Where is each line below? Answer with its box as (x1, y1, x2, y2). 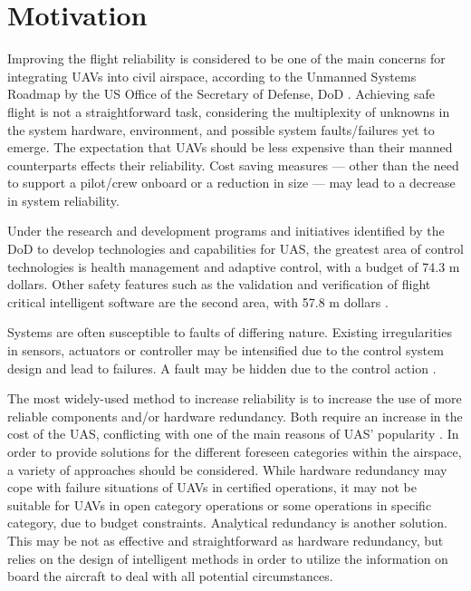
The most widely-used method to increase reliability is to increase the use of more (7, 389, 462, 408)
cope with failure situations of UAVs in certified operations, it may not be (7, 478, 417, 497)
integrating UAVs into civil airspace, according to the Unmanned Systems (7, 66, 417, 85)
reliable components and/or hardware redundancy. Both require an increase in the (7, 406, 463, 425)
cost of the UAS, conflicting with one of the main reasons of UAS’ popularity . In (7, 424, 459, 443)
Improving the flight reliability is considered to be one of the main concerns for (7, 49, 446, 68)
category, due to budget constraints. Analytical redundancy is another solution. (7, 513, 447, 532)
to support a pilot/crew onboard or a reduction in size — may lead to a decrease (7, 173, 456, 192)
